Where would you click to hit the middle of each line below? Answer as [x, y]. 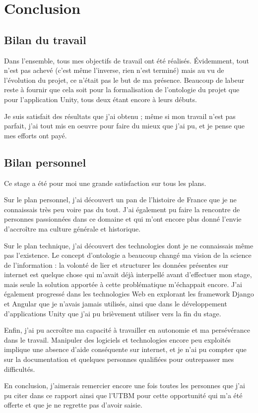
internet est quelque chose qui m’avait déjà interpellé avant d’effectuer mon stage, [128, 274]
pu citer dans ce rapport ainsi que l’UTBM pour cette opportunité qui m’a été [123, 395]
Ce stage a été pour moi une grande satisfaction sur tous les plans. [105, 183]
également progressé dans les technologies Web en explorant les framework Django [129, 294]
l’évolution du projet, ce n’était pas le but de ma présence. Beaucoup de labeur [124, 80]
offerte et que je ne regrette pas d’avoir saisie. [73, 405]
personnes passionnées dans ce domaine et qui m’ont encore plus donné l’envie [123, 219]
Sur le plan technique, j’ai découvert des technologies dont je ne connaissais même [129, 245]
